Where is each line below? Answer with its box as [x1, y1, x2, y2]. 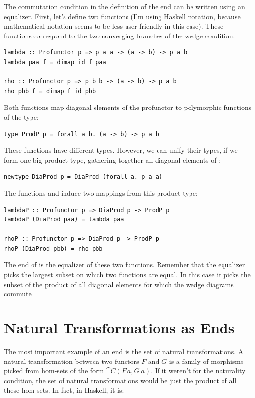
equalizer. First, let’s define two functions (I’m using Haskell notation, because [4, 11, 241, 21]
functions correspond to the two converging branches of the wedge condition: [4, 30, 235, 40]
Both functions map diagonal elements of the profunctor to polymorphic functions [4, 102, 252, 112]
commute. [4, 289, 33, 299]
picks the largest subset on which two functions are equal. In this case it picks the [4, 269, 251, 280]
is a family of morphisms [169, 356, 244, 366]
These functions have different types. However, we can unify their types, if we [4, 145, 238, 155]
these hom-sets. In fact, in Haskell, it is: [4, 385, 124, 395]
